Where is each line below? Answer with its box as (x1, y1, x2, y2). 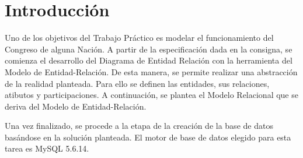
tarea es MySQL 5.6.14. (5, 142, 89, 155)
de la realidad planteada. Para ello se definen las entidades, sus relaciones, (5, 77, 270, 89)
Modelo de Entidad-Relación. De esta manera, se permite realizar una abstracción (5, 65, 298, 78)
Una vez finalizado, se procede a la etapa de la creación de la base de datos (5, 120, 273, 132)
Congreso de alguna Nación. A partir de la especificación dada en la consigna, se (5, 43, 292, 55)
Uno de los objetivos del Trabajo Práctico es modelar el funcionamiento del (5, 31, 274, 44)
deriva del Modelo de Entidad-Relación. (5, 100, 147, 112)
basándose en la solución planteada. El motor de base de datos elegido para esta (5, 131, 291, 143)
